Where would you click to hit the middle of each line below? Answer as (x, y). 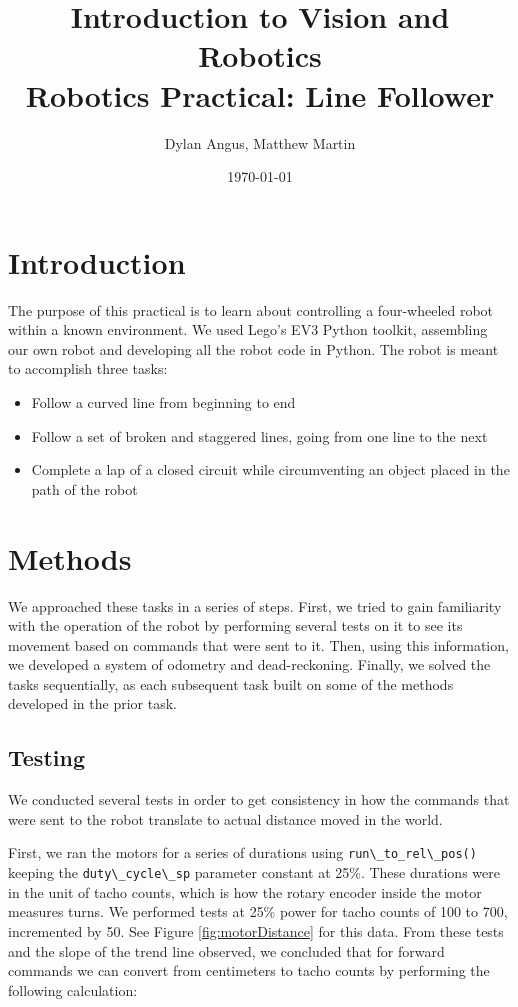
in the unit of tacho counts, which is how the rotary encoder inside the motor (245, 891)
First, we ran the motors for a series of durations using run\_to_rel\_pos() (242, 852)
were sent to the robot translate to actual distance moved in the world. (225, 818)
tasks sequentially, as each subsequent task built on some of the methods (231, 683)
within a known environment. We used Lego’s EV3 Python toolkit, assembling (248, 329)
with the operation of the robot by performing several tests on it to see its (235, 625)
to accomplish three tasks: (88, 368)
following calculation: (73, 989)
